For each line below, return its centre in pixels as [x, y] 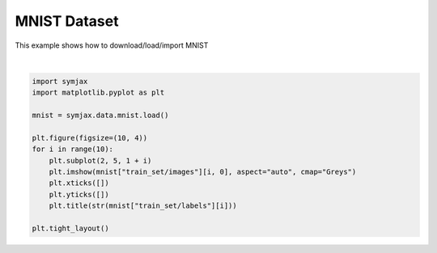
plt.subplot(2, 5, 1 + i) [100, 160]
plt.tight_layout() [70, 228]
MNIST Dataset [67, 21]
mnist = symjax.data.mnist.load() [100, 116]
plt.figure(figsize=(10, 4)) [90, 138]
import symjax [60, 81]
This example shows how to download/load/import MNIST [112, 45]
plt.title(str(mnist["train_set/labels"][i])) [143, 206]
